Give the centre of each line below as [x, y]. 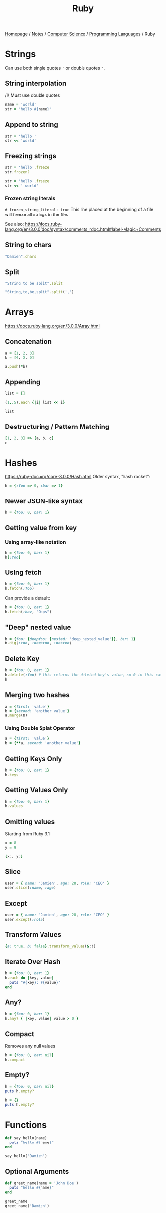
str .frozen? [17, 172]
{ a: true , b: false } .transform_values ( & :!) [51, 946]
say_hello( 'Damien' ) [26, 1156]
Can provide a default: [28, 598]
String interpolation [36, 83]
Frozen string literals [30, 198]
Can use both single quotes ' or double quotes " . [55, 68]
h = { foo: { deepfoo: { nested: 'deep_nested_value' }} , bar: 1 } [70, 639]
